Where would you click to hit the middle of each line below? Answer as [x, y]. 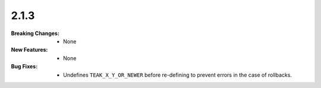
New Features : [29, 50]
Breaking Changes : [35, 33]
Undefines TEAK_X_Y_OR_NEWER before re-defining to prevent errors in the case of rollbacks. [178, 75]
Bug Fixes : [24, 67]
